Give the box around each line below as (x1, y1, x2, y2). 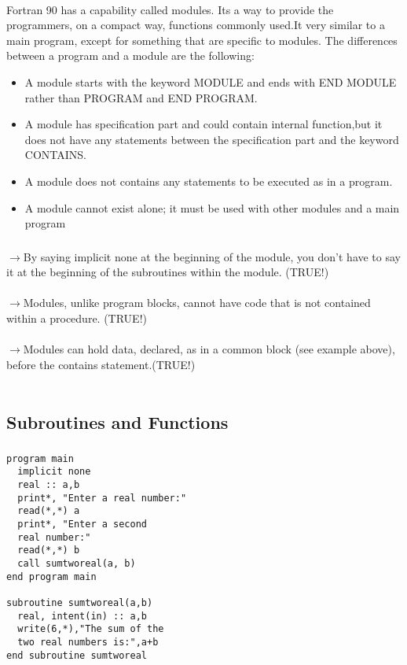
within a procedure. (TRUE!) (6, 310, 147, 327)
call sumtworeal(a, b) (17, 557, 136, 569)
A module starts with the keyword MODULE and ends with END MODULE (24, 73, 397, 90)
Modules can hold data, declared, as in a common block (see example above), (23, 341, 395, 357)
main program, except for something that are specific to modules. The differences (6, 31, 398, 48)
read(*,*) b (17, 545, 80, 556)
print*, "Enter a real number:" (17, 492, 187, 504)
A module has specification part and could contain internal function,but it (24, 116, 383, 132)
